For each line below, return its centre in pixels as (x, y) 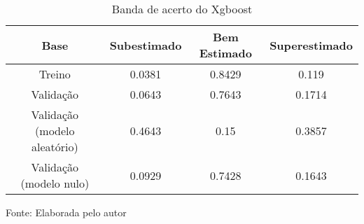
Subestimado (146, 45)
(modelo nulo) (55, 183)
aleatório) (55, 147)
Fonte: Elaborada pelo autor (66, 212)
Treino (55, 74)
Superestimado (311, 45)
